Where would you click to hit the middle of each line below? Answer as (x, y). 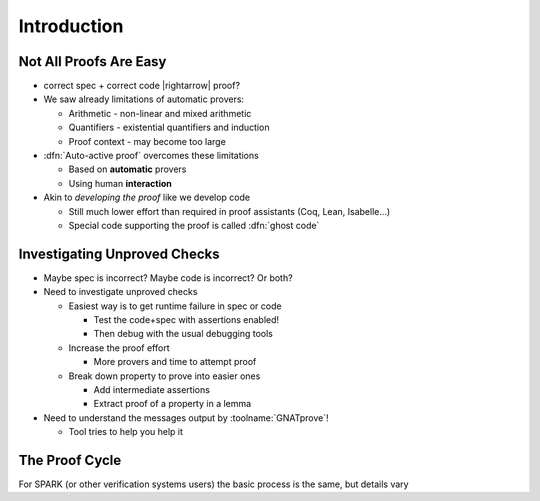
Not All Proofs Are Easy (92, 61)
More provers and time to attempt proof (175, 362)
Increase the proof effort (119, 347)
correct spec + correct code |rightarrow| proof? (141, 86)
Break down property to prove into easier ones (164, 376)
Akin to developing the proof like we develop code (146, 197)
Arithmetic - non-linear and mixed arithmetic (160, 113)
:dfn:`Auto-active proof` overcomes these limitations (151, 156)
